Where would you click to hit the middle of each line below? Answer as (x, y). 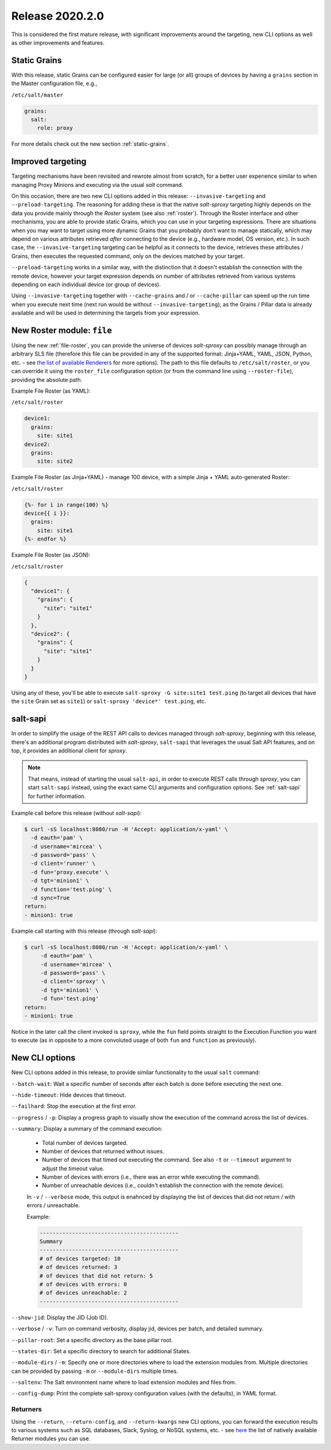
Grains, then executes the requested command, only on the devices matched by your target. (128, 256)
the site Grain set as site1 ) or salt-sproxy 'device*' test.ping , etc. (109, 701)
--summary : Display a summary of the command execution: (87, 1129)
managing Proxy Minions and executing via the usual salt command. (97, 184)
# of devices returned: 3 (78, 1267)
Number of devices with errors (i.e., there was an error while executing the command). (151, 1177)
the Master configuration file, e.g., (54, 83)
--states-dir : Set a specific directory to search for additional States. (101, 1351)
